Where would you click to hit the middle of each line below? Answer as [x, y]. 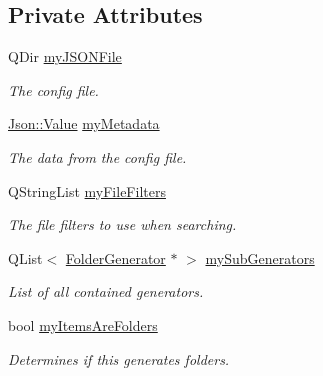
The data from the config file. [97, 156]
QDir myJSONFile [65, 56]
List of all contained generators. [106, 291]
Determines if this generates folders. [119, 358]
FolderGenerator [115, 257]
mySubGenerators [260, 257]
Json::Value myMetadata [84, 123]
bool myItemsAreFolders [83, 324]
